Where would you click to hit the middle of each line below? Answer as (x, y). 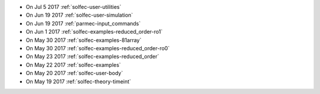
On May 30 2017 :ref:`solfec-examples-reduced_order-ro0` (98, 48)
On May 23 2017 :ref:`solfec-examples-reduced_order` (92, 57)
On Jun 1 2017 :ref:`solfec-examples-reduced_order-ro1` (94, 32)
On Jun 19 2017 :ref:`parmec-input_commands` (83, 23)
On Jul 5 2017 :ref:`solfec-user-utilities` (73, 7)
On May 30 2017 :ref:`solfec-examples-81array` (84, 40)
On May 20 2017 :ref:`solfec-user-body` (74, 73)
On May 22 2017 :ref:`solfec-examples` (73, 64)
